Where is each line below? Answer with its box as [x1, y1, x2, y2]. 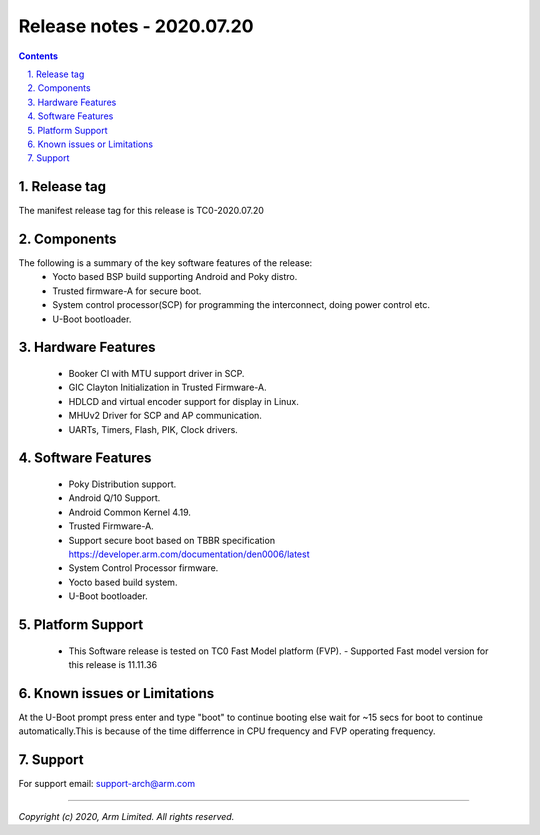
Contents [18, 50, 59, 62]
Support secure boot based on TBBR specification [68, 534, 275, 546]
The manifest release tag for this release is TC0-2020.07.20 [18, 205, 265, 217]
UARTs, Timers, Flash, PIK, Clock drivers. [68, 423, 239, 435]
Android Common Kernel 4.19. [68, 506, 192, 518]
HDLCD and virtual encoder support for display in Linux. [68, 395, 299, 407]
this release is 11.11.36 [68, 658, 158, 670]
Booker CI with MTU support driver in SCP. [68, 368, 245, 380]
